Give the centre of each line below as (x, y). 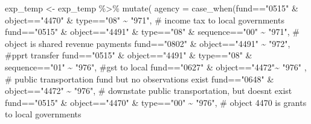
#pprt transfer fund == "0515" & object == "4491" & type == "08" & (129, 55)
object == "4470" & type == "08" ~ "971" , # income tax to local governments (145, 20)
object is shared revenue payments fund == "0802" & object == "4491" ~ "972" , (148, 43)
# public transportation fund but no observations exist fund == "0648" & (139, 79)
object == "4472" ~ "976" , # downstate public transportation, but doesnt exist (149, 91)
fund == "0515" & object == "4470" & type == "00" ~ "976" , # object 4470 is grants (156, 102)
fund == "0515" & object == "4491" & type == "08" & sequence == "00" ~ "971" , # (152, 32)
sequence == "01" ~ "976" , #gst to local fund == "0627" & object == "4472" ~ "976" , (156, 67)
